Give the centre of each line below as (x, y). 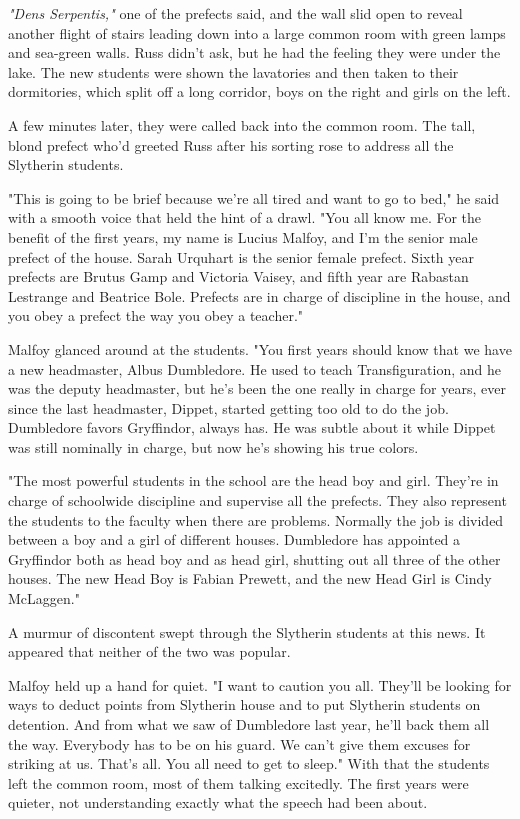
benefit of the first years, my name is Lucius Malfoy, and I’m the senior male (243, 236)
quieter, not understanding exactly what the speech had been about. (218, 802)
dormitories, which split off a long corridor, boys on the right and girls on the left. (259, 91)
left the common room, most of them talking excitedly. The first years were (238, 782)
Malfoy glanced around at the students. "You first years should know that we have (260, 348)
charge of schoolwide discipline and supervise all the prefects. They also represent (257, 500)
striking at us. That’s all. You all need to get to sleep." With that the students (249, 763)
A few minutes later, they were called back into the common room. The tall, (242, 124)
